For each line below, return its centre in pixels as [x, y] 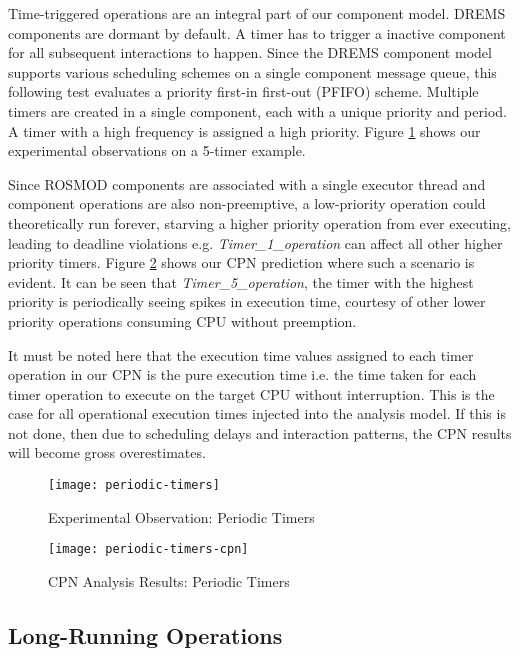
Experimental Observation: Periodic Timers [181, 516]
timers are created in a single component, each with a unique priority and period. [257, 110]
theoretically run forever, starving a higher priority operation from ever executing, [260, 222]
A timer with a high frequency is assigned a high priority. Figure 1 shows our [244, 130]
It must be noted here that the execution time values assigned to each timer [241, 354]
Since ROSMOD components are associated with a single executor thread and [247, 183]
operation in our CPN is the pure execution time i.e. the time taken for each [242, 374]
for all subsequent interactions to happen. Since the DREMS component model [250, 52]
